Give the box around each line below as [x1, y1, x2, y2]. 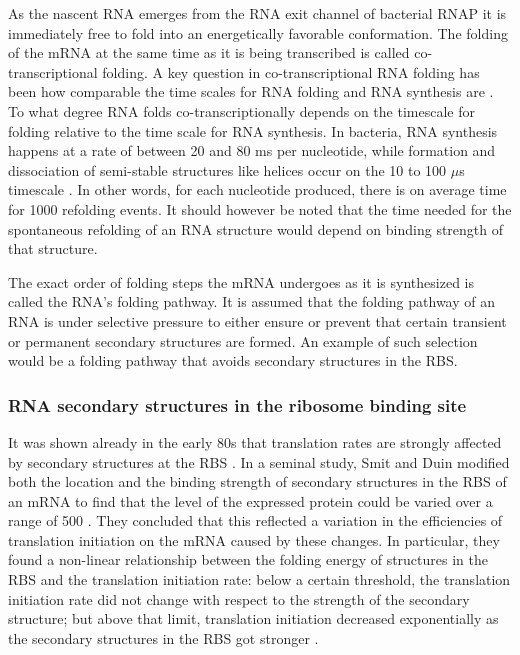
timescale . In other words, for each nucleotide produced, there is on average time [8, 179, 507, 200]
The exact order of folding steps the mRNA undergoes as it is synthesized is [8, 271, 474, 292]
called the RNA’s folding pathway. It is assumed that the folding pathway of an [8, 291, 496, 312]
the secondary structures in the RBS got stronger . [8, 627, 319, 648]
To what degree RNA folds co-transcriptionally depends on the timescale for [8, 100, 475, 121]
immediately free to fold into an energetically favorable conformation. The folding [8, 22, 508, 43]
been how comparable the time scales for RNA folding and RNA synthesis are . [8, 81, 494, 102]
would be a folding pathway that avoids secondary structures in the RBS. [8, 350, 458, 371]
